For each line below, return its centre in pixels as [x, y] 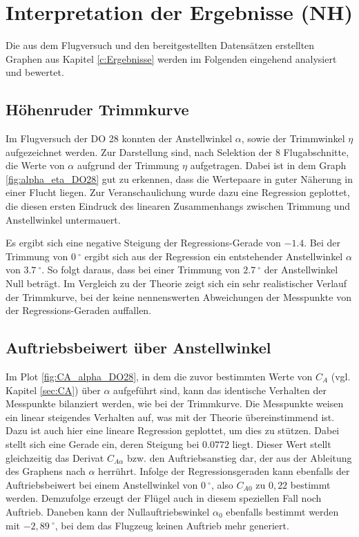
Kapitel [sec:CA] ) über [53, 390]
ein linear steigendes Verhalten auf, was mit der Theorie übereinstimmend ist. [170, 417]
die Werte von [35, 165]
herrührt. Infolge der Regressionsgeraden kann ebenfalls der [224, 471]
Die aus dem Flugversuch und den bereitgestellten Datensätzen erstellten [160, 45]
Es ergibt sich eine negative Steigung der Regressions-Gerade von [143, 243]
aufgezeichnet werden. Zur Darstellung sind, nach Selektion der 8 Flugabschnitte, [177, 152]
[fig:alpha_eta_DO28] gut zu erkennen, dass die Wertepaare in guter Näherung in [179, 178]
